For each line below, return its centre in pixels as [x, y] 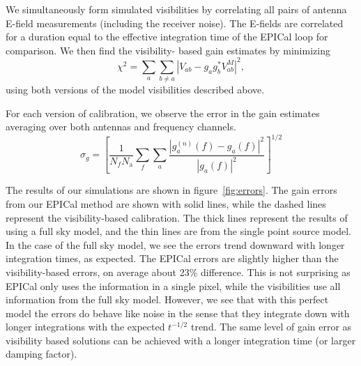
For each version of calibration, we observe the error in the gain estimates [163, 113]
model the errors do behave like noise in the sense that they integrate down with [178, 313]
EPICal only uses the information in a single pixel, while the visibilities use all [173, 285]
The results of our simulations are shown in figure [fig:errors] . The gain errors [171, 190]
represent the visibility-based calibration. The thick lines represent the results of [177, 217]
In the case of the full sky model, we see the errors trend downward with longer [175, 244]
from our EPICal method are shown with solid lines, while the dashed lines [166, 203]
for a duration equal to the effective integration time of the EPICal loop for [167, 37]
